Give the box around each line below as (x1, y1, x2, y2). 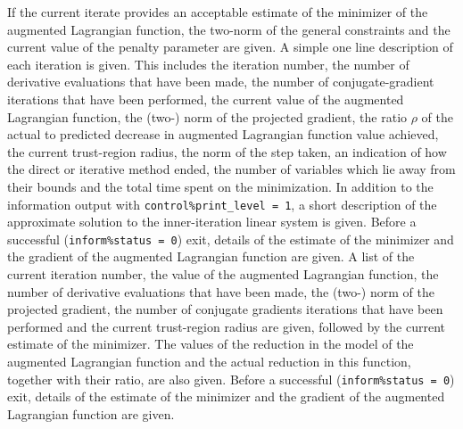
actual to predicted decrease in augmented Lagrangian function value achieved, (7, 125, 439, 144)
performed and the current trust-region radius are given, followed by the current (7, 317, 445, 335)
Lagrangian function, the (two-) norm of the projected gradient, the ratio (7, 107, 408, 126)
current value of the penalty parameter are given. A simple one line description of (7, 37, 453, 56)
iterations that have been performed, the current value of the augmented (7, 89, 404, 108)
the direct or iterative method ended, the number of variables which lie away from (7, 160, 456, 178)
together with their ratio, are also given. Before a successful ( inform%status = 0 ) (7, 369, 455, 388)
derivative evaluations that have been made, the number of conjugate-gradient (7, 72, 434, 91)
